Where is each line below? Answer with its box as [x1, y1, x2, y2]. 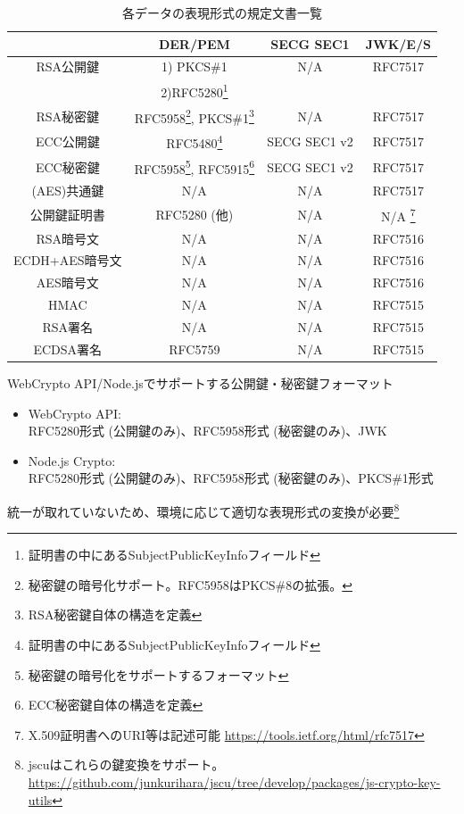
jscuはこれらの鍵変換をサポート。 [28, 755, 225, 774]
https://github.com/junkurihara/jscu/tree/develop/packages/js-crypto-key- [28, 772, 441, 791]
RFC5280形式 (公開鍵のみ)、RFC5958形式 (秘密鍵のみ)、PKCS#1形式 [28, 469, 434, 487]
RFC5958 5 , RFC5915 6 [134, 156, 255, 178]
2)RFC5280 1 [161, 80, 228, 101]
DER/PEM [158, 34, 230, 53]
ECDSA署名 [33, 339, 103, 358]
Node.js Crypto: [28, 451, 116, 469]
